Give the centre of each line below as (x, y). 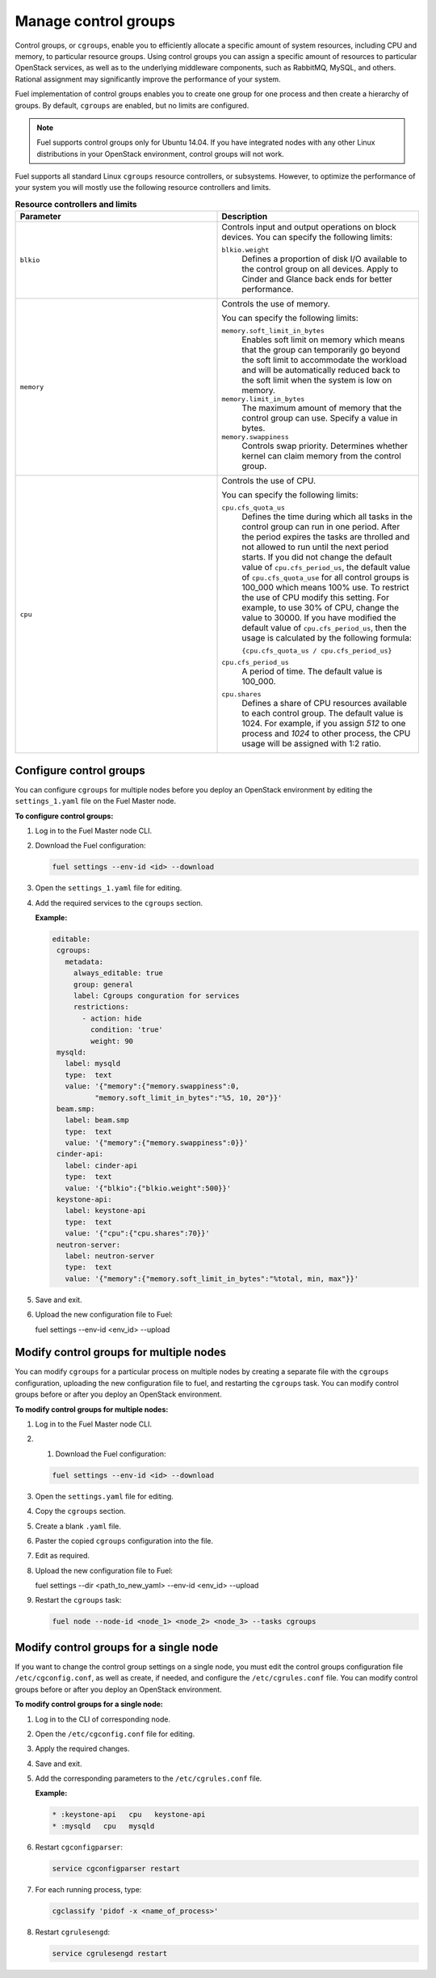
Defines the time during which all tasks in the (327, 517)
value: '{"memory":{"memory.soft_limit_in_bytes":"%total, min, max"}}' (212, 1279)
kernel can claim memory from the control (321, 456)
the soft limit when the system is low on (317, 380)
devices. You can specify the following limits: (307, 237)
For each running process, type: (88, 1889)
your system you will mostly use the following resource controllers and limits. (143, 188)
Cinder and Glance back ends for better (317, 279)
